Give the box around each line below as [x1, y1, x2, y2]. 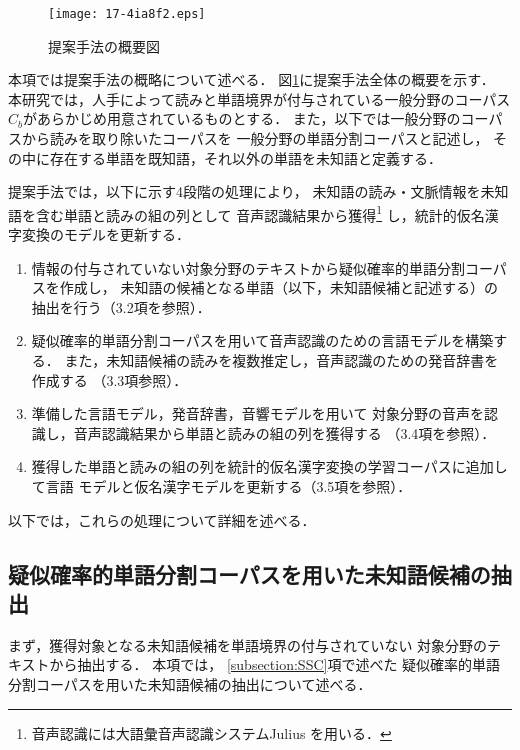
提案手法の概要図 [48, 35, 160, 56]
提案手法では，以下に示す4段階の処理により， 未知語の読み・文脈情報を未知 [8, 181, 509, 202]
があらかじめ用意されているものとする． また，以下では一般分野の [23, 108, 461, 129]
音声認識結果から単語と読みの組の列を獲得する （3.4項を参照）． [73, 422, 496, 443]
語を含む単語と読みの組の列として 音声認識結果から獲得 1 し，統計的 [8, 201, 457, 225]
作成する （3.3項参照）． [31, 369, 188, 390]
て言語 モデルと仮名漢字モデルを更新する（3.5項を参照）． [31, 476, 412, 496]
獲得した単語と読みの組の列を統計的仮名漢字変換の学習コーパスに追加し [31, 456, 508, 477]
